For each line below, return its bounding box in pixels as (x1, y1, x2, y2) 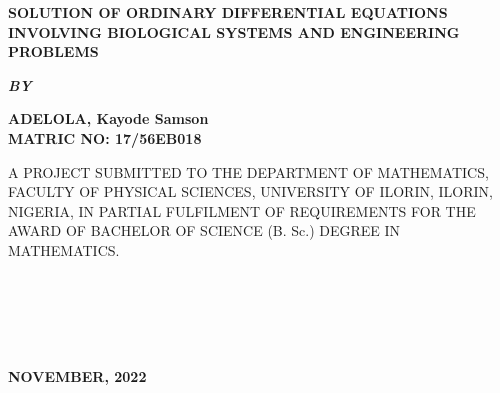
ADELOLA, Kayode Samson (8, 108, 209, 129)
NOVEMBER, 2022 (8, 365, 147, 386)
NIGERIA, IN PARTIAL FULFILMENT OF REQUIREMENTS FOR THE (8, 200, 476, 221)
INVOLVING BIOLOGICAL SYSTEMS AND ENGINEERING (8, 21, 460, 42)
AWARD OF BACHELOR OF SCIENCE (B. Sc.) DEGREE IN (8, 220, 401, 241)
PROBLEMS (8, 41, 99, 62)
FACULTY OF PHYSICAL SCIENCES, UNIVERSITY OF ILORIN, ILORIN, (8, 181, 493, 202)
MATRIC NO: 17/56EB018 (8, 127, 202, 148)
